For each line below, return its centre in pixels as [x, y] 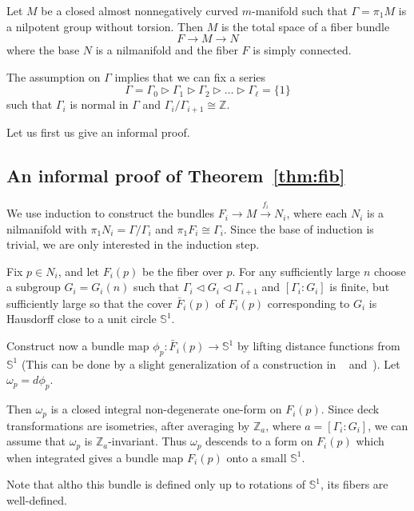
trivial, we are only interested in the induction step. [133, 244]
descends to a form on [259, 441]
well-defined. [37, 499]
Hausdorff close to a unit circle [82, 319]
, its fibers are [354, 484]
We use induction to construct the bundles [111, 213]
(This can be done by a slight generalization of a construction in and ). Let [211, 363]
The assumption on [54, 76]
